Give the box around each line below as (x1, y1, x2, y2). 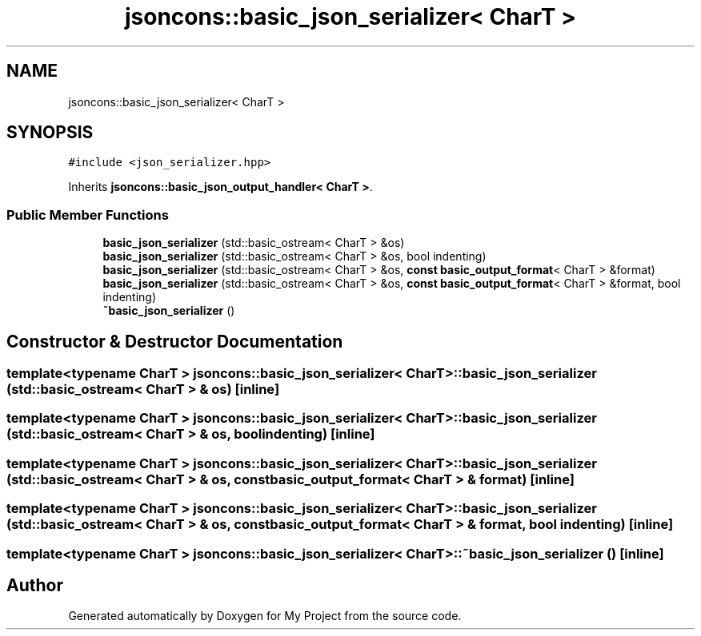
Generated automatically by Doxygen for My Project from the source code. (68, 609, 462, 623)
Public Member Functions (6, 206, 169, 223)
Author (6, 574, 63, 595)
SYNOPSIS (6, 122, 94, 143)
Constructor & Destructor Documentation (6, 331, 343, 352)
